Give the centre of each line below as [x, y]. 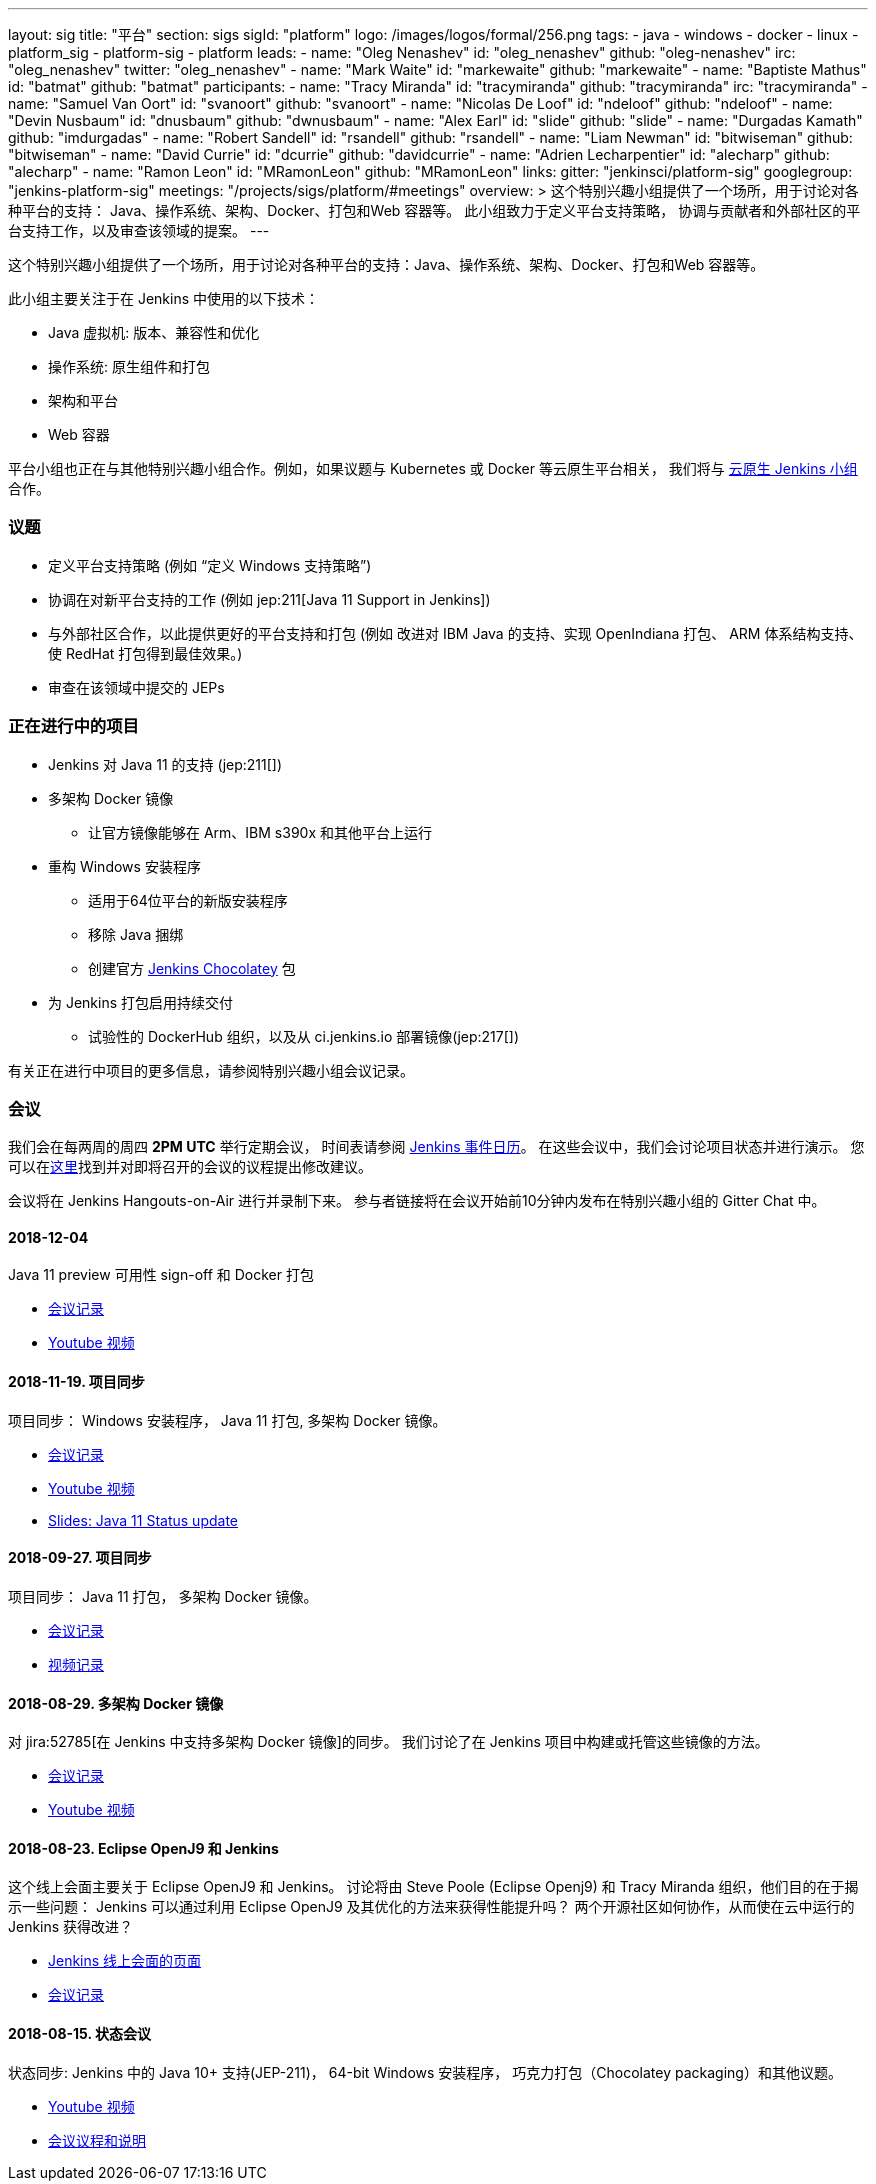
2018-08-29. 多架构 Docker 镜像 [116, 1703]
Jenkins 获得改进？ [71, 1927]
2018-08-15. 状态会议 [80, 2033]
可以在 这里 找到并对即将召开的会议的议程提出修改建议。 [190, 1167]
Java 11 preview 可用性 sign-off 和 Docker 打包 [161, 1275]
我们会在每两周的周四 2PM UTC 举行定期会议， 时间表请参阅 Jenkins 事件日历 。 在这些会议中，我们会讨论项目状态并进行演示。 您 [436, 1147]
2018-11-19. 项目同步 [76, 1382]
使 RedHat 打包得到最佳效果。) [145, 653]
